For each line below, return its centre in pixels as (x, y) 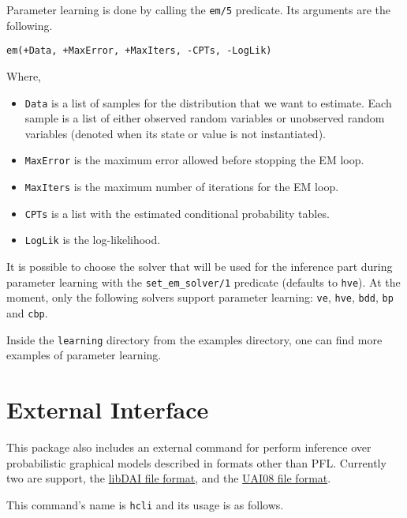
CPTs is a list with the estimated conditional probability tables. (177, 213)
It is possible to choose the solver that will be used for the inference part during (200, 266)
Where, (24, 75)
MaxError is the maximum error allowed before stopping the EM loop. (194, 160)
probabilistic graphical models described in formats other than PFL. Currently (196, 462)
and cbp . (27, 312)
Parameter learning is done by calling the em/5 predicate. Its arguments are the (199, 9)
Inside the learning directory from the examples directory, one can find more (194, 339)
